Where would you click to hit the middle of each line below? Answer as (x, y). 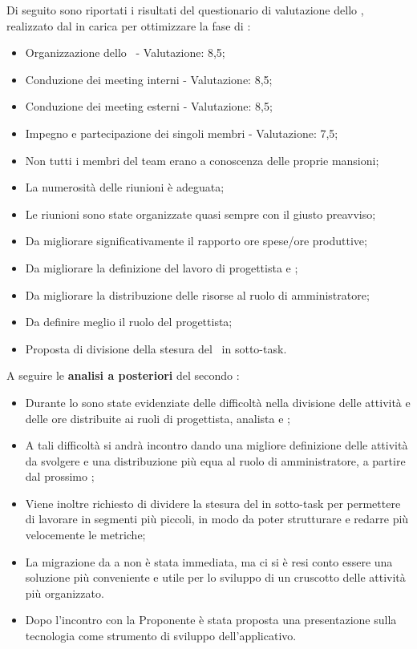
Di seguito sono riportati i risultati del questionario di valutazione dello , (185, 10)
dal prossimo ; (60, 476)
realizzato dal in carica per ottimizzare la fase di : (129, 25)
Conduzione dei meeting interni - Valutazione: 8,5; (149, 79)
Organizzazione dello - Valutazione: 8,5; (125, 52)
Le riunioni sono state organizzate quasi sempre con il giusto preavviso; (200, 214)
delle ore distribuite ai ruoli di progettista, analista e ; (158, 418)
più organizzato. (65, 593)
